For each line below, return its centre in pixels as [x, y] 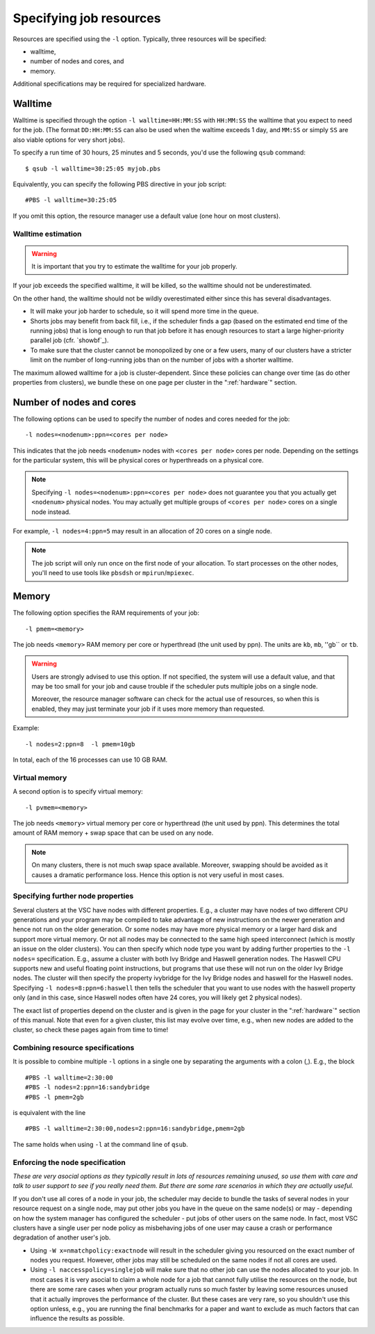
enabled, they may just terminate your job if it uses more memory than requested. [148, 709]
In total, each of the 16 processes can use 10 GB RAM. [90, 760]
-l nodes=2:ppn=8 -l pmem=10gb [80, 744]
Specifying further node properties [73, 896]
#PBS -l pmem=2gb [55, 1097]
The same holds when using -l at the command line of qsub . [101, 1144]
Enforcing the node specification [69, 1162]
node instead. [51, 512]
